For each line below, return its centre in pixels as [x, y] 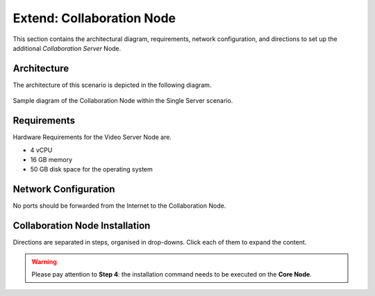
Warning [44, 261]
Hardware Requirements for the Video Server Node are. [92, 137]
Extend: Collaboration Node [94, 18]
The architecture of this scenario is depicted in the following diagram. [112, 85]
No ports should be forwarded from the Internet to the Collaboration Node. [119, 206]
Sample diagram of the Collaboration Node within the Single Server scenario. [123, 101]
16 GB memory [51, 159]
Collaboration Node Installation [82, 226]
